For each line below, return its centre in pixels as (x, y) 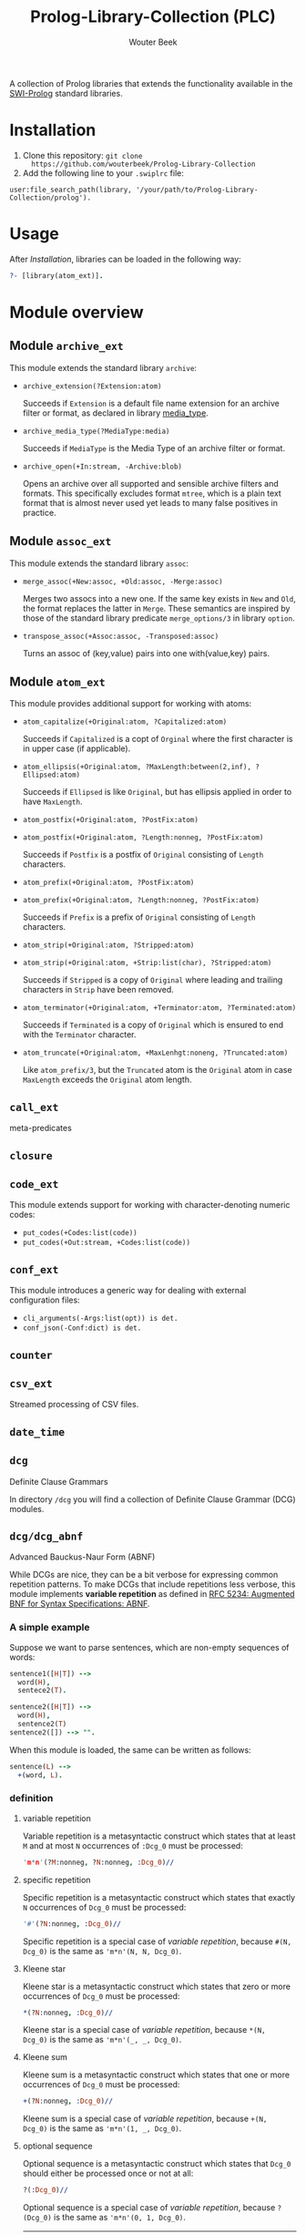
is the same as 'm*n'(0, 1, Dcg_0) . (120, 2218)
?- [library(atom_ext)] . (56, 275)
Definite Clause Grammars (59, 1481)
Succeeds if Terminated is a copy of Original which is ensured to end (153, 1025)
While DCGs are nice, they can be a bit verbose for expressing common (144, 1575)
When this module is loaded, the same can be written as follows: (131, 1750)
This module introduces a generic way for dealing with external (128, 1291)
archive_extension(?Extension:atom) (92, 386)
